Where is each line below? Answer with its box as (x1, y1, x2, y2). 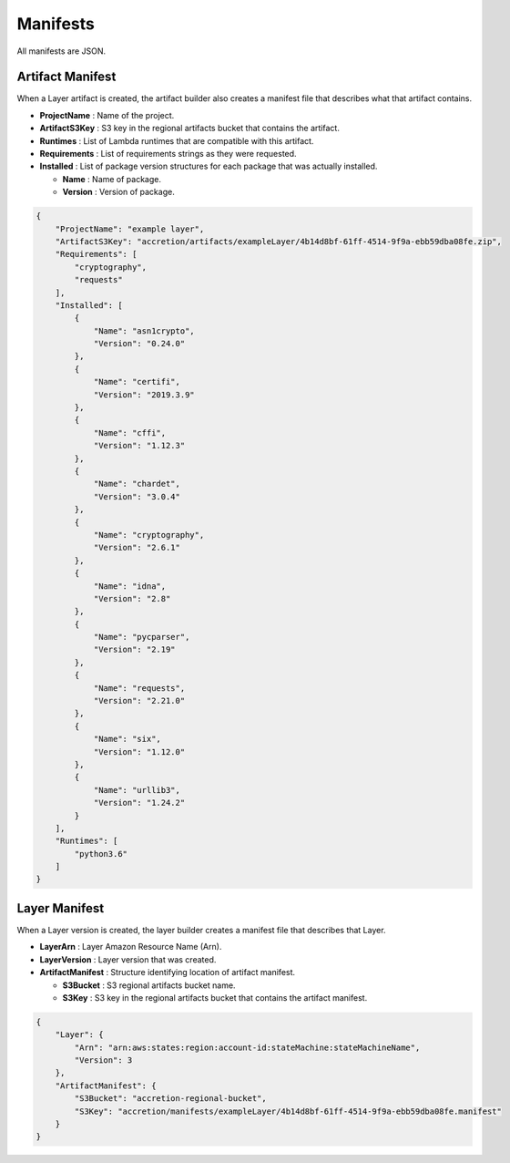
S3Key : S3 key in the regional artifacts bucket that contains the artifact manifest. (62, 992, 368, 1003)
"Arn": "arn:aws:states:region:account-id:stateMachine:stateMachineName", (74, 1042, 421, 1053)
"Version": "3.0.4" (93, 491, 181, 501)
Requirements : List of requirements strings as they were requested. (39, 149, 297, 160)
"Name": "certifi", (93, 376, 181, 387)
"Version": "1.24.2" (93, 798, 186, 808)
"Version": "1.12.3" (93, 440, 186, 451)
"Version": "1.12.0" (93, 746, 186, 756)
